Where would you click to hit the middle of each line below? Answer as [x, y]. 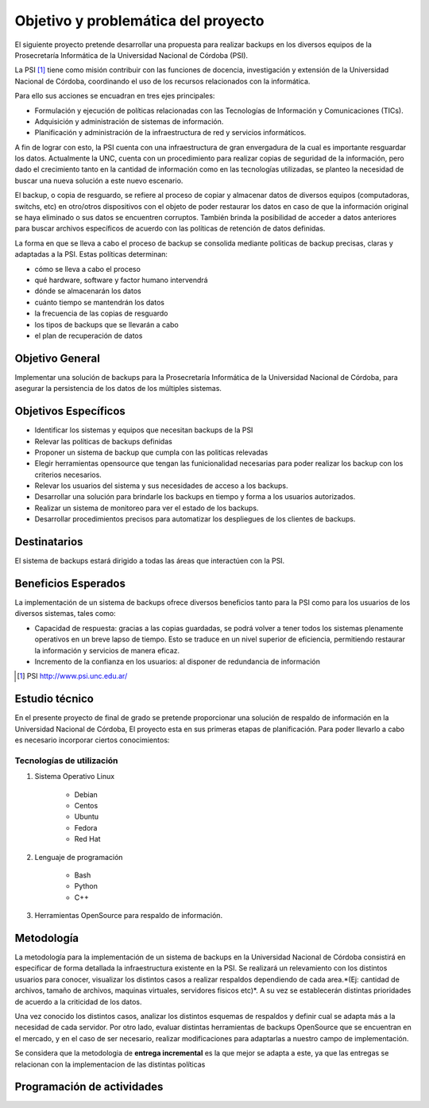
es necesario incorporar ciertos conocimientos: [92, 740]
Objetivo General [58, 358]
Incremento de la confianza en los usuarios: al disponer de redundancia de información [178, 662]
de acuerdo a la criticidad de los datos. [78, 1001]
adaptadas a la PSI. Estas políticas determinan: [91, 254]
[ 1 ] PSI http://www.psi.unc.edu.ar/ [72, 676]
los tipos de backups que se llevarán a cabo [106, 324]
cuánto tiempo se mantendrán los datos [99, 302]
